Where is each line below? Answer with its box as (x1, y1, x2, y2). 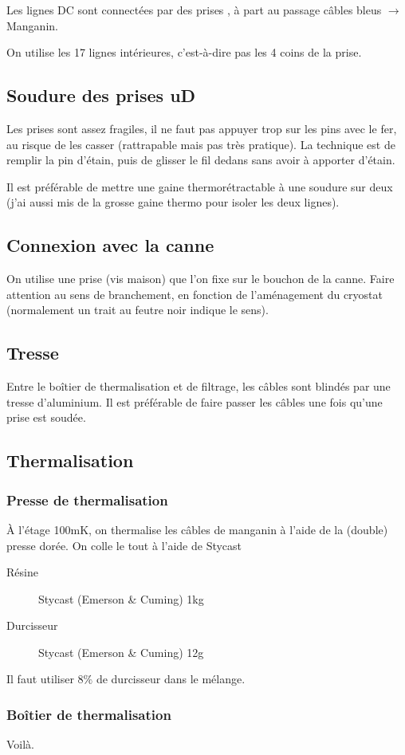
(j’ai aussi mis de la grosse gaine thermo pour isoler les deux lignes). (6, 194, 340, 210)
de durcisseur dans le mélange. (96, 670, 246, 687)
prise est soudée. (6, 409, 86, 426)
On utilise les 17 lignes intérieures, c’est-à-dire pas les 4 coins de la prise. (6, 44, 362, 61)
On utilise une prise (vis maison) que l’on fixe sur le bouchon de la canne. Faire (6, 270, 395, 287)
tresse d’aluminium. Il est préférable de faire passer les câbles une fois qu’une (6, 393, 383, 410)
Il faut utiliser (6, 670, 74, 687)
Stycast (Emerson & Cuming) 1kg (38, 590, 204, 607)
